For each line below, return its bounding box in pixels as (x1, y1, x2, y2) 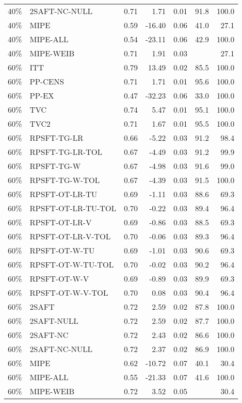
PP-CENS (30, 76, 64, 87)
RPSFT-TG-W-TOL (30, 174, 100, 185)
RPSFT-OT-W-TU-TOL (30, 259, 114, 270)
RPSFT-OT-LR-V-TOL (30, 231, 111, 242)
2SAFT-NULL (30, 315, 79, 326)
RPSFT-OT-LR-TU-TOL (30, 202, 116, 214)
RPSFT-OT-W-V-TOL (30, 287, 108, 298)
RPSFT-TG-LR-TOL (30, 146, 102, 157)
